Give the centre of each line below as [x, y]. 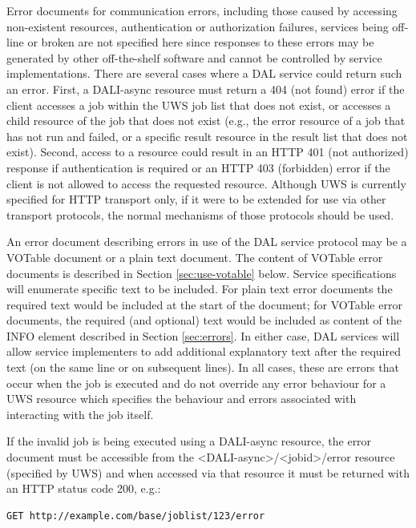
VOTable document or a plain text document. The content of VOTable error [195, 257]
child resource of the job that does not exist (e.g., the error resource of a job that [206, 121]
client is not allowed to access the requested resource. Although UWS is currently [206, 183]
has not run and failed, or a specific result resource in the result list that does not [207, 136]
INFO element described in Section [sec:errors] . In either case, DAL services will [203, 335]
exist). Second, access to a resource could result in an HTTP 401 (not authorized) [208, 152]
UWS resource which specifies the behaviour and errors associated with [182, 399]
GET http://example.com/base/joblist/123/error [136, 516]
